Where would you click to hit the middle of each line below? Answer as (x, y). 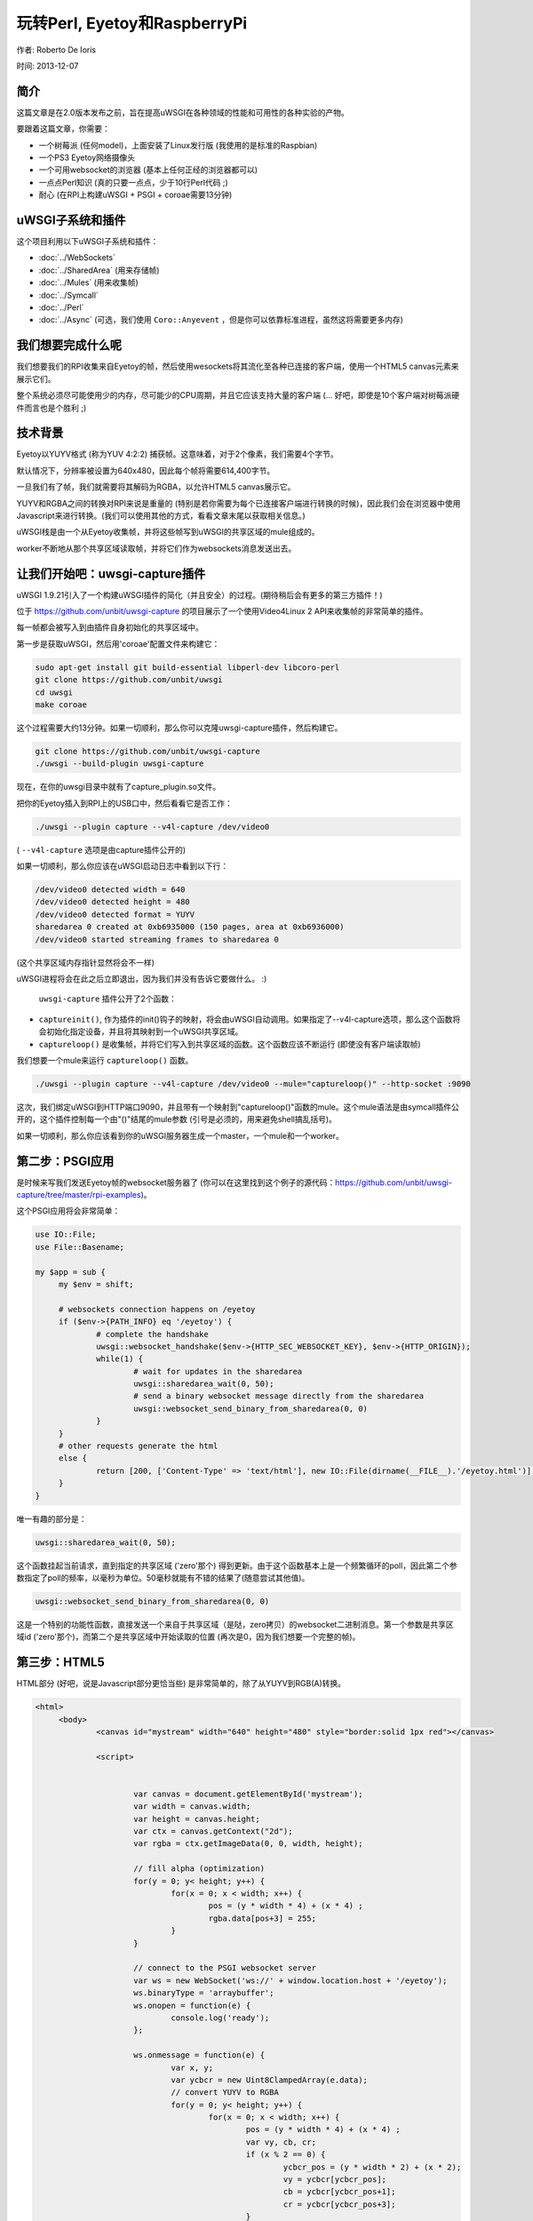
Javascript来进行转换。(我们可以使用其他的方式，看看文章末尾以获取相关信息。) (161, 515)
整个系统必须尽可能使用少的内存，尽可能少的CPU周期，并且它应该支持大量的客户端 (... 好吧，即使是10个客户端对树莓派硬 (238, 395)
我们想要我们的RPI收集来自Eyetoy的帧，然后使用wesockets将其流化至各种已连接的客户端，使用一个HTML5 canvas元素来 (238, 366)
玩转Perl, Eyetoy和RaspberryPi (132, 23)
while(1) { (120, 1359)
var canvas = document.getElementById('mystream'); (248, 1794)
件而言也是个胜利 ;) (52, 408)
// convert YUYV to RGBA (225, 2093)
